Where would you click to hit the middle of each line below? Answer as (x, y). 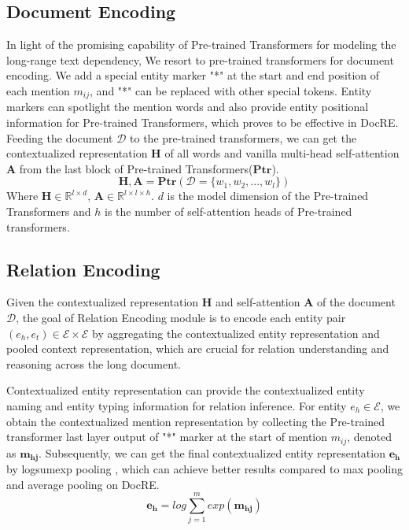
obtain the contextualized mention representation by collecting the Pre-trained (196, 421)
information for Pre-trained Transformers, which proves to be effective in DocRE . (203, 122)
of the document (356, 302)
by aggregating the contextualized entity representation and (236, 333)
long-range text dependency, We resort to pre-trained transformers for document (200, 59)
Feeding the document (60, 137)
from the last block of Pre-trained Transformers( (136, 168)
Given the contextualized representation (103, 302)
